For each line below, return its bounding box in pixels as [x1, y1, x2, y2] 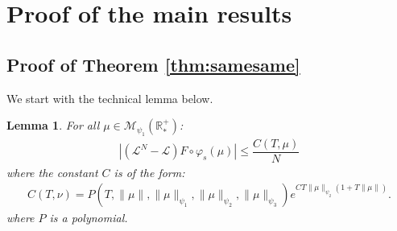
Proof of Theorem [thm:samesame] [6, 52, 300, 76]
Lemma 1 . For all [6, 117, 100, 134]
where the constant [6, 163, 98, 180]
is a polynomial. [49, 209, 128, 226]
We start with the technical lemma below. [6, 89, 213, 106]
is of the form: [114, 163, 185, 180]
